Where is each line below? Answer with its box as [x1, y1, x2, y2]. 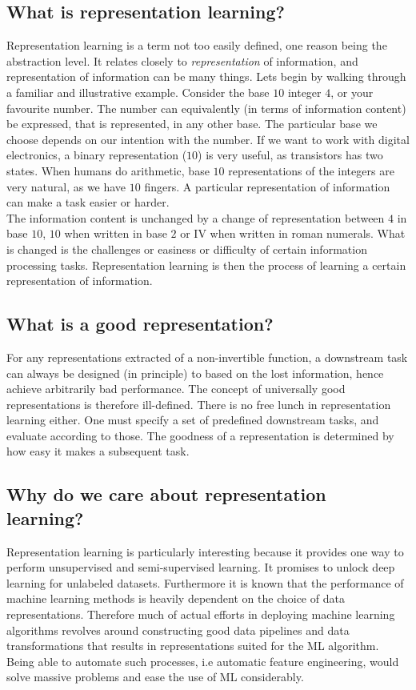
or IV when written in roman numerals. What [180, 225, 406, 242]
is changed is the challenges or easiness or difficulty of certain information [6, 240, 367, 257]
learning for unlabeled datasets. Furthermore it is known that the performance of [6, 574, 404, 591]
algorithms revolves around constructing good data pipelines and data [6, 621, 350, 638]
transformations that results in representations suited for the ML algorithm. [6, 637, 379, 654]
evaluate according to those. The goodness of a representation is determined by [6, 427, 394, 443]
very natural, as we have [6, 178, 126, 195]
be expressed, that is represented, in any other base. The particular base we [6, 115, 378, 132]
